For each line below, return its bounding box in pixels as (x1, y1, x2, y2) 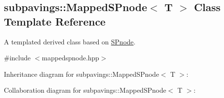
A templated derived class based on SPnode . (4, 36, 135, 46)
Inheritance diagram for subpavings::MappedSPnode (4, 69, 159, 79)
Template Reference (4, 14, 106, 28)
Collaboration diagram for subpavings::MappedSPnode (4, 85, 166, 95)
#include (4, 53, 31, 63)
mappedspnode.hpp (42, 53, 99, 63)
